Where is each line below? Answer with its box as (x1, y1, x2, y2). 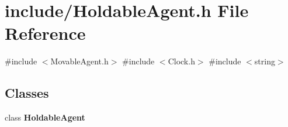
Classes (5, 84, 49, 102)
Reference (5, 21, 86, 45)
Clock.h (168, 55, 195, 67)
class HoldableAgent (5, 111, 85, 123)
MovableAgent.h (50, 55, 109, 67)
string (254, 55, 275, 67)
